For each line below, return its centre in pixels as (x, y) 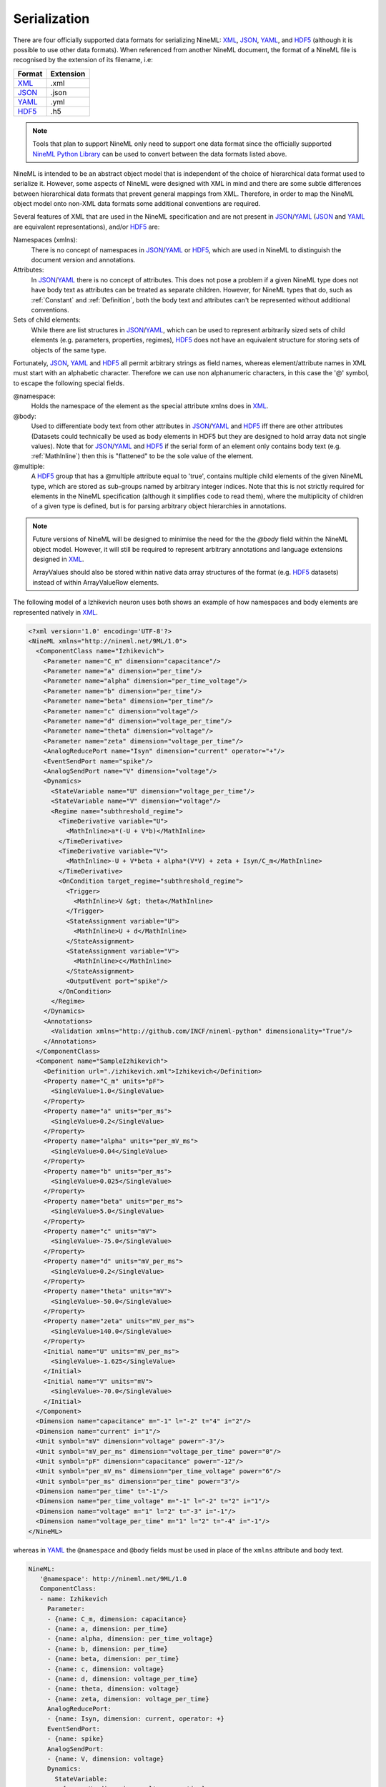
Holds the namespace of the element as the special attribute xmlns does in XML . (150, 406)
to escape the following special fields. (69, 383)
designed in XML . (58, 559)
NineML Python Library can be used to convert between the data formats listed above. (160, 154)
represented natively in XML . (55, 612)
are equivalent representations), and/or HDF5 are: (86, 227)
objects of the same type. (69, 350)
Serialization (51, 19)
